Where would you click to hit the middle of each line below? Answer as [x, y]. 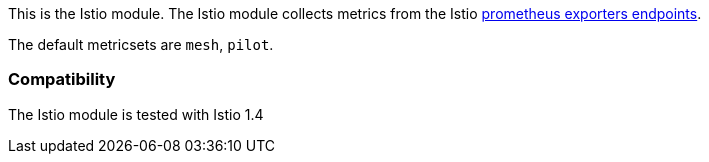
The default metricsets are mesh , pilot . [141, 44]
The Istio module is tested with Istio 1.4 [136, 114]
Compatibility [62, 79]
